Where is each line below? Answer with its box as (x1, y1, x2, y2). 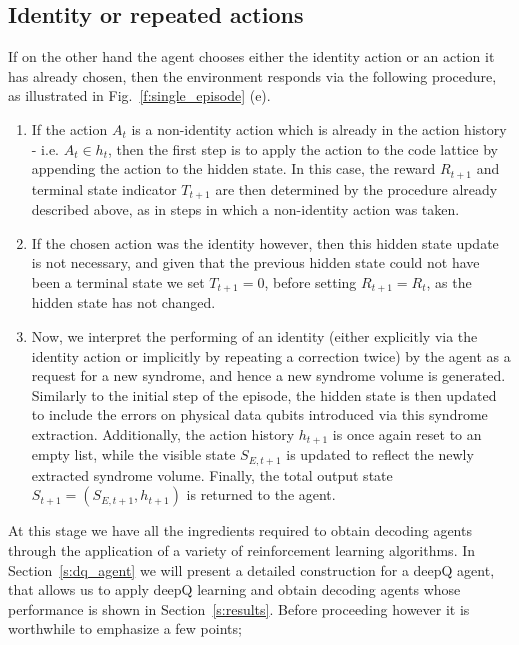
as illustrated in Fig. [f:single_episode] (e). (8, 85, 271, 106)
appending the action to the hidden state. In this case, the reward (31, 158, 436, 179)
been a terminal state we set (31, 271, 205, 292)
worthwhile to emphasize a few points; (8, 618, 242, 639)
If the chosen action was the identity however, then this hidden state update (31, 232, 499, 253)
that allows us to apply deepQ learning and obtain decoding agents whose (8, 579, 461, 600)
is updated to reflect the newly (286, 444, 474, 465)
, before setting (264, 271, 357, 292)
